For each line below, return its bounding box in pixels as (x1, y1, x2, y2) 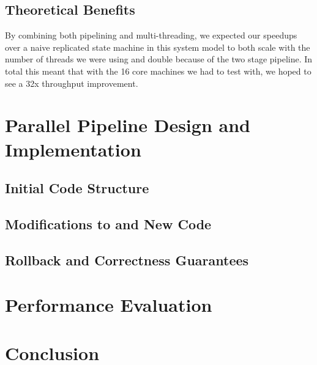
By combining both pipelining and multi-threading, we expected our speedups (5, 29, 297, 42)
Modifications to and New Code (5, 214, 212, 233)
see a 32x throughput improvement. (5, 76, 138, 89)
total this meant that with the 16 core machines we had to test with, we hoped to (5, 64, 311, 77)
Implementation (5, 136, 141, 161)
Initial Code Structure (5, 179, 149, 197)
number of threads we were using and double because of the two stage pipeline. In (5, 53, 313, 65)
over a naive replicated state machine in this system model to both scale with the (5, 40, 310, 53)
